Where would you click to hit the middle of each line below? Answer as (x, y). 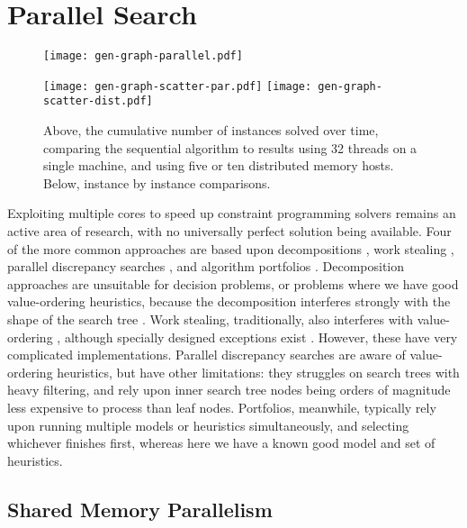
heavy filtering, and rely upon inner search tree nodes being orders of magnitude (229, 390)
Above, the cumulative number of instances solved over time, (211, 130)
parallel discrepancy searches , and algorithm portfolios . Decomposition (206, 266)
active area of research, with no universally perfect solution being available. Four (229, 231)
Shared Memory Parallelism (140, 509)
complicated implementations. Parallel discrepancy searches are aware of (207, 355)
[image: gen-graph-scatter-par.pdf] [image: (178, 86)
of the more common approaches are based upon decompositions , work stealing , (231, 248)
